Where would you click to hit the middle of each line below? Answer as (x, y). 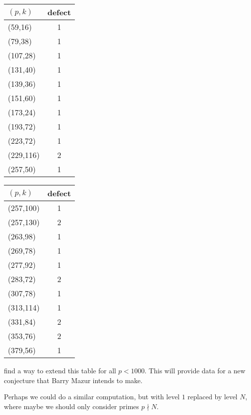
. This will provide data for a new (195, 370)
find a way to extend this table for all (60, 370)
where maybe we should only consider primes (72, 406)
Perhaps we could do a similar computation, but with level (92, 397)
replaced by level (213, 397)
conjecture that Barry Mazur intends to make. (73, 380)
